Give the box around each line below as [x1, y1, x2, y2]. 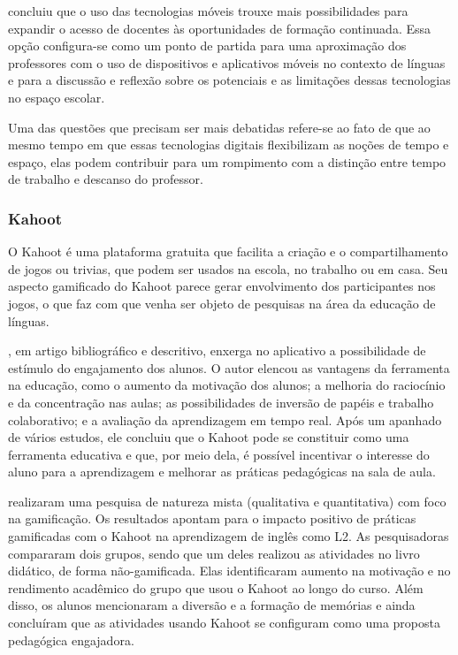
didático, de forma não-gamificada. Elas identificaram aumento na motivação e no [8, 561, 451, 580]
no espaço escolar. [8, 88, 105, 106]
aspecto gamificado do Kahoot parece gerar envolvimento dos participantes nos [8, 277, 436, 295]
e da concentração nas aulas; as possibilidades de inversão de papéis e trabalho [8, 392, 434, 411]
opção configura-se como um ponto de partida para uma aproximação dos [8, 36, 407, 55]
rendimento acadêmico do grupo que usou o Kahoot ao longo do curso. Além [8, 578, 424, 597]
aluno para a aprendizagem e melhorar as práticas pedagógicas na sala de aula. [8, 462, 436, 481]
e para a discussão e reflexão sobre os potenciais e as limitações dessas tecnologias [8, 71, 451, 89]
